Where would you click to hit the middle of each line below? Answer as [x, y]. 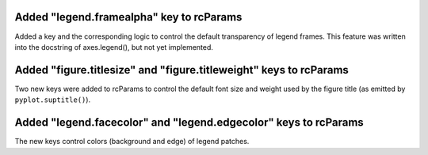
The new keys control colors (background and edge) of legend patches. [132, 142]
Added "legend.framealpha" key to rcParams [128, 17]
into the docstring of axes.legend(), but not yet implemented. [114, 47]
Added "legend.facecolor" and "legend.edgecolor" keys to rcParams [189, 123]
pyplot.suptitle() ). [53, 100]
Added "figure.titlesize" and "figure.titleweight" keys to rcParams [182, 70]
